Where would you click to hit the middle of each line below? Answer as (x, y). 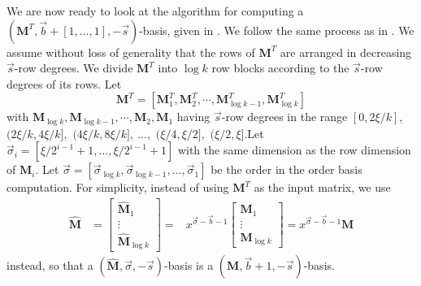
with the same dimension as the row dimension (294, 150)
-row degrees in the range (284, 117)
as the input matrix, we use (322, 187)
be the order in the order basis (286, 169)
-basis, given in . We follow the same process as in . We (277, 30)
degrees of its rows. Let (64, 83)
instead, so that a (50, 265)
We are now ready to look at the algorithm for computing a (155, 11)
